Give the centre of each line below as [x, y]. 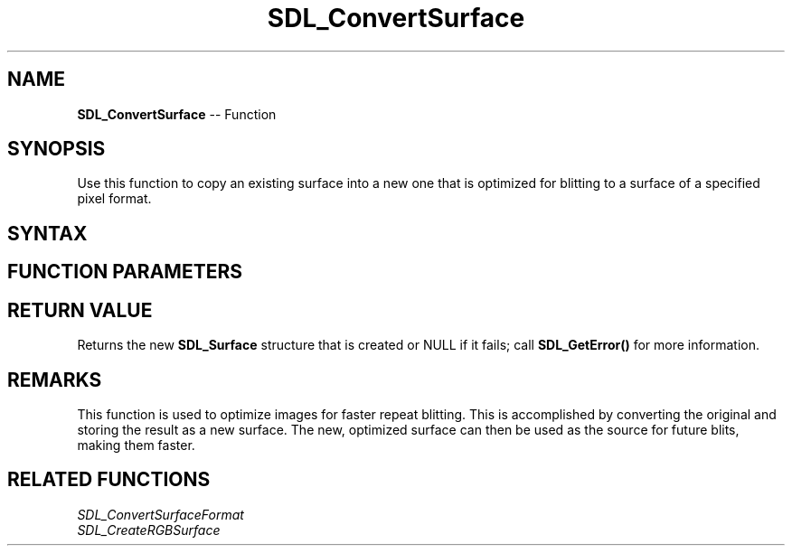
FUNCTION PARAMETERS [125, 272]
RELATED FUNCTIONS [109, 480]
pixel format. [114, 199]
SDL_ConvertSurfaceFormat [160, 514]
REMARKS [55, 380]
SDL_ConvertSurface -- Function [177, 114]
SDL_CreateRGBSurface [149, 530]
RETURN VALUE [80, 310]
